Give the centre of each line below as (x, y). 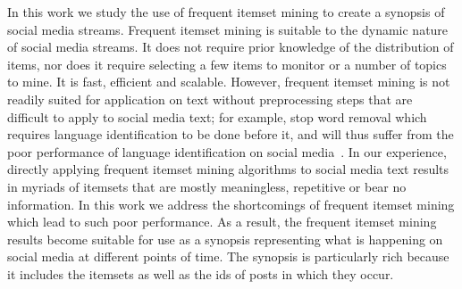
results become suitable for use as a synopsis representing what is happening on (225, 239)
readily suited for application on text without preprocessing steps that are (210, 99)
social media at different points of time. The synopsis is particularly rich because (228, 256)
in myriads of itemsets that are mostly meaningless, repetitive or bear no (207, 186)
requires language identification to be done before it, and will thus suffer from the (231, 134)
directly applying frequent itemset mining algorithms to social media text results (228, 169)
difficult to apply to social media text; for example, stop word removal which (217, 116)
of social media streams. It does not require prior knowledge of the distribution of (231, 47)
